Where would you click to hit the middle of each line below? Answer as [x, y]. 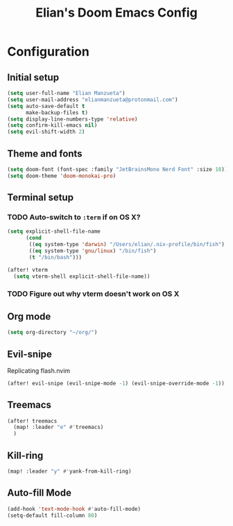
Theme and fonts [45, 154]
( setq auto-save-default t [46, 106]
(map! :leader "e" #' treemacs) [59, 428]
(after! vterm [28, 270]
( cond [33, 238]
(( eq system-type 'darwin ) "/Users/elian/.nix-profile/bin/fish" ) [127, 245]
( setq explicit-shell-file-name [54, 231]
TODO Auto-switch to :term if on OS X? [74, 217]
